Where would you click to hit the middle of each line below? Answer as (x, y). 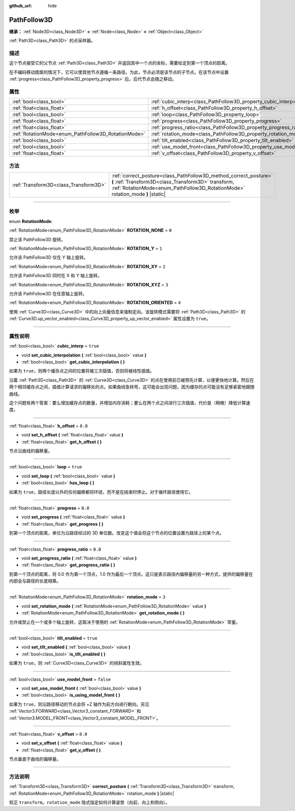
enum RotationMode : (31, 221)
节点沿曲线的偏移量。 (31, 451)
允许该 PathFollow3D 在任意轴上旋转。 (48, 293)
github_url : (20, 6)
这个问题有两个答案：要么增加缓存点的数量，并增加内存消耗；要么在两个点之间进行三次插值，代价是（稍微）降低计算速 (130, 403)
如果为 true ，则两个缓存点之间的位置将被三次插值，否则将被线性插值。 (82, 371)
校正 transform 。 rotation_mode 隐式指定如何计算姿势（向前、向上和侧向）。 (89, 803)
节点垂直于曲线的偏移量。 (35, 759)
